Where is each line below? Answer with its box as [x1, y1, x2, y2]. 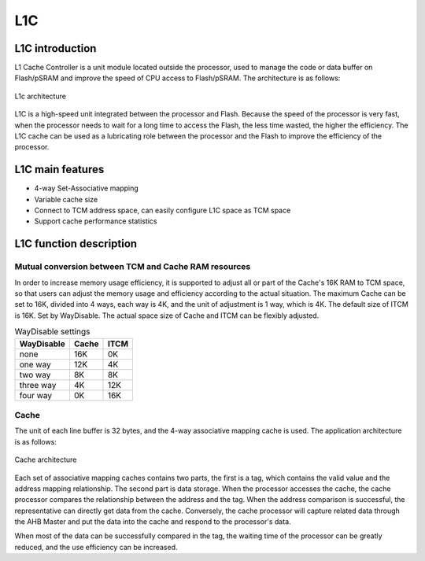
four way [19, 389, 53, 400]
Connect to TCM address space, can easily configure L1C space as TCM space [34, 205, 291, 216]
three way [19, 379, 57, 390]
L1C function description [14, 237, 138, 251]
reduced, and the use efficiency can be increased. [14, 542, 178, 552]
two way [19, 369, 51, 380]
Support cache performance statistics [34, 216, 157, 226]
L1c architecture [14, 91, 67, 101]
